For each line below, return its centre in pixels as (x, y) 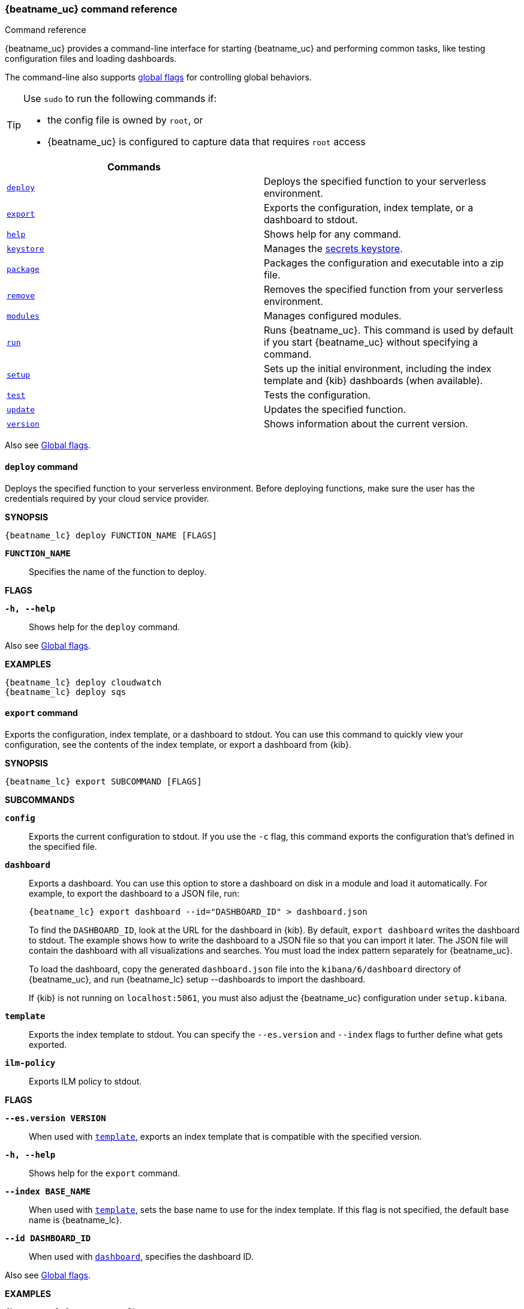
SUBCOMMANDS (40, 799)
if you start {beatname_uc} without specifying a (371, 342)
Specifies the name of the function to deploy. (118, 571)
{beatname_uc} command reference (91, 9)
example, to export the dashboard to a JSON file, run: (134, 893)
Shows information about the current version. (366, 424)
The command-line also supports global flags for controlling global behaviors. (159, 77)
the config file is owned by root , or (125, 120)
